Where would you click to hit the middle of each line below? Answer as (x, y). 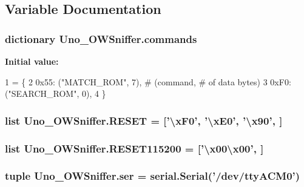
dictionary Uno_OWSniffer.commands (101, 38)
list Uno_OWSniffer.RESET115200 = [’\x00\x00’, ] (134, 148)
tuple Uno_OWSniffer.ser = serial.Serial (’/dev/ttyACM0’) (153, 176)
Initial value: (32, 61)
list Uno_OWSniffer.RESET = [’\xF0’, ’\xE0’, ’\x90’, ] (144, 120)
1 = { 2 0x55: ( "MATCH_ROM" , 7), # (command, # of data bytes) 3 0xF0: (148, 81)
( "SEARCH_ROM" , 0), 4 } (56, 93)
